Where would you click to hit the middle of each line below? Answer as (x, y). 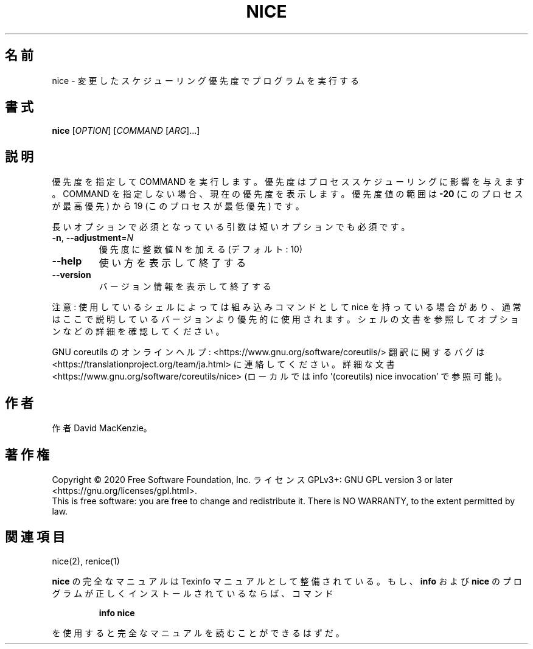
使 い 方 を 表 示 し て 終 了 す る (172, 263)
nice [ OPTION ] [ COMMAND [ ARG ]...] (126, 131)
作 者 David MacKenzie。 (102, 428)
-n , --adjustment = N (92, 238)
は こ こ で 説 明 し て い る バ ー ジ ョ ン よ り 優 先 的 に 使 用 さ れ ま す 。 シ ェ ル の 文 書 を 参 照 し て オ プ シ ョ (285, 319)
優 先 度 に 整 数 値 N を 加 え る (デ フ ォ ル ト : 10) (200, 249)
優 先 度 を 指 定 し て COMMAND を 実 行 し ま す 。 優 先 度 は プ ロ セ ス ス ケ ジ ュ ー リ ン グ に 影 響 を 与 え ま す (288, 182)
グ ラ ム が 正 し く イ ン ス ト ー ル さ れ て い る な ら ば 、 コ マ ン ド (193, 593)
